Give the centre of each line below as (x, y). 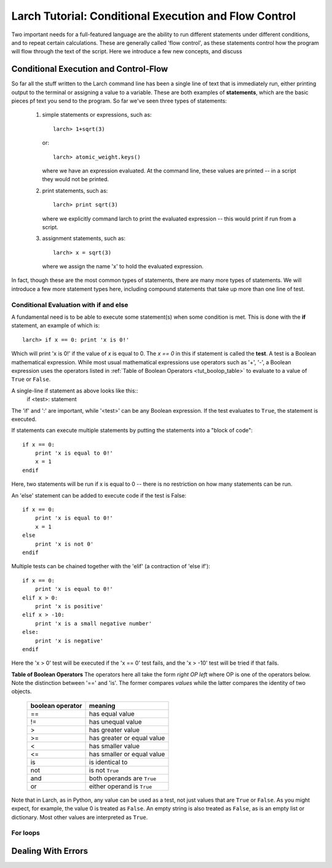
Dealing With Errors (50, 851)
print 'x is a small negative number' (93, 623)
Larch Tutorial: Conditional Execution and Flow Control (154, 16)
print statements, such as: (75, 190)
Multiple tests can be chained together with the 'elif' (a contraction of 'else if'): (111, 566)
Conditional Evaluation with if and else (70, 305)
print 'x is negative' (69, 641)
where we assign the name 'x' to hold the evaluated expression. (123, 267)
